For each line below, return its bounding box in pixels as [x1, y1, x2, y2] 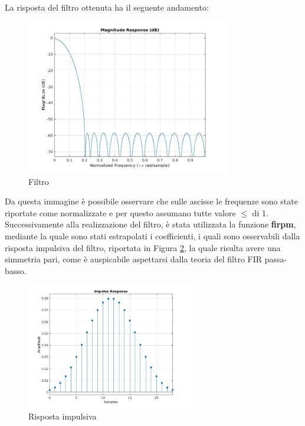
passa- [264, 253, 287, 265]
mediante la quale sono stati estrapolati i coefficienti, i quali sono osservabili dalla [5, 229, 300, 242]
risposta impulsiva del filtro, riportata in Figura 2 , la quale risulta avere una [5, 241, 281, 253]
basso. [5, 264, 27, 277]
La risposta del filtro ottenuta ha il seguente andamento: [5, 1, 209, 13]
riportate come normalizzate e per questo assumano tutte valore [5, 206, 236, 219]
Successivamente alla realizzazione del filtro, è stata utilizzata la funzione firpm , [5, 218, 296, 230]
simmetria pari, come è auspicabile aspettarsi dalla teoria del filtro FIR [5, 253, 263, 265]
